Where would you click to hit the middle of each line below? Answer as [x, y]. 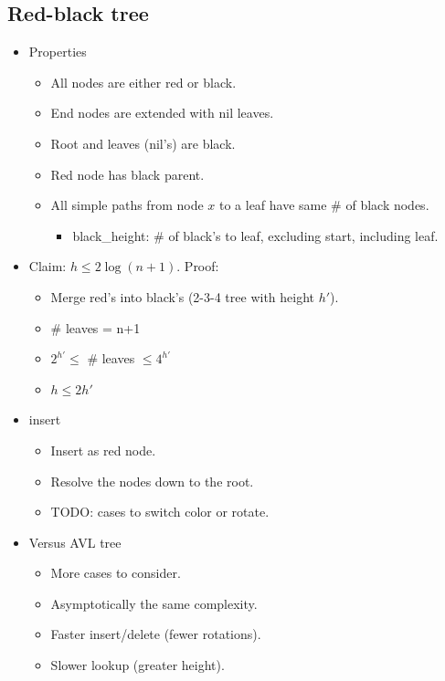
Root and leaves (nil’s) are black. [143, 143]
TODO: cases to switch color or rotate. [160, 512]
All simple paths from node [127, 205]
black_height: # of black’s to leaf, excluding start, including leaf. [255, 235]
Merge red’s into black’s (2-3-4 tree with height [183, 296]
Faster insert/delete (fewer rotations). [156, 634]
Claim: [48, 266]
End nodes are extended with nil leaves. [162, 113]
